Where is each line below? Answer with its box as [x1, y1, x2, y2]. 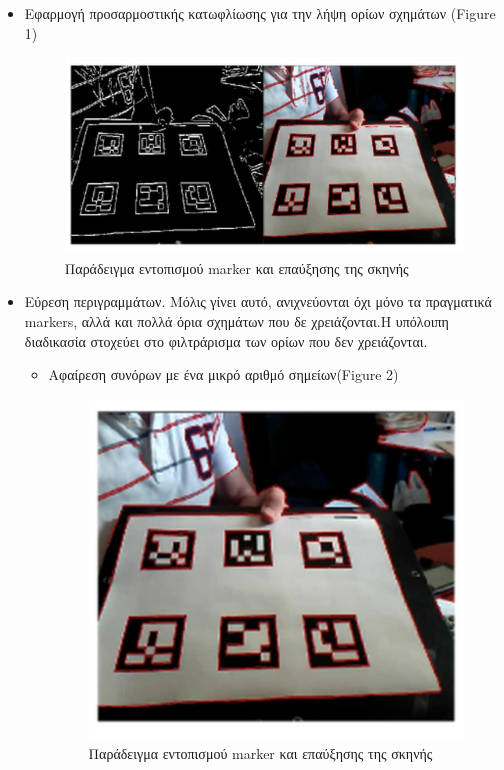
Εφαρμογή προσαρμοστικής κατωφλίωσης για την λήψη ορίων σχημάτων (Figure [24, 3, 496, 23]
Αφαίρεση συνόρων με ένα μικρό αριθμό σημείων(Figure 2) [48, 364, 399, 385]
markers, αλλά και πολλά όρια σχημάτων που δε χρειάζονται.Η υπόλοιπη [24, 310, 449, 331]
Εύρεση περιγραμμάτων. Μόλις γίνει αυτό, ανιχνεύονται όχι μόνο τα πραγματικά [24, 291, 492, 312]
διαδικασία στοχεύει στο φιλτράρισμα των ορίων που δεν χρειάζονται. [24, 330, 428, 351]
